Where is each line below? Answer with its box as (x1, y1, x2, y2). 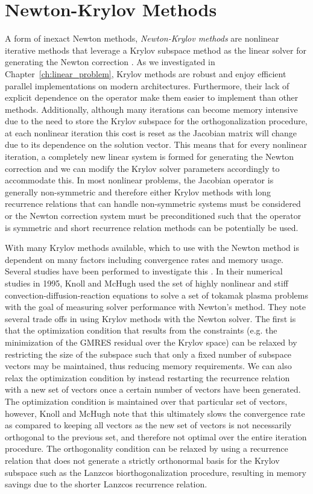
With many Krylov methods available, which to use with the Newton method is (5, 241, 299, 254)
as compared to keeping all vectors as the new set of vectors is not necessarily (5, 419, 292, 431)
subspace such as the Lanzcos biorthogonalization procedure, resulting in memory (5, 466, 306, 478)
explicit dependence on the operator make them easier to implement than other (5, 91, 299, 104)
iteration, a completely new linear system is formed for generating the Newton (5, 150, 294, 163)
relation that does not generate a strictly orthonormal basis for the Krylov (5, 454, 280, 466)
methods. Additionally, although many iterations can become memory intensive (5, 103, 298, 115)
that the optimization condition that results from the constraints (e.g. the (5, 324, 277, 337)
